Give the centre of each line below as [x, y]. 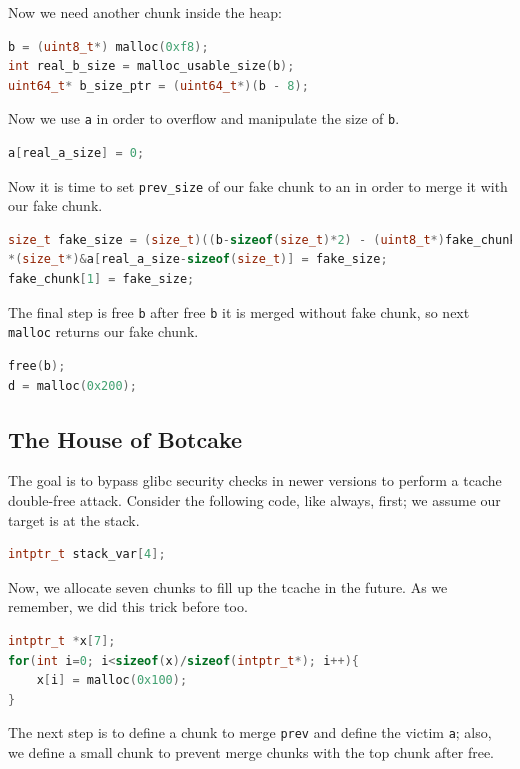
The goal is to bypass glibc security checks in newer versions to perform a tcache [255, 480]
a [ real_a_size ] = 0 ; [76, 153]
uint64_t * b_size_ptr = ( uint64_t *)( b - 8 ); [158, 85]
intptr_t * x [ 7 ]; [62, 640]
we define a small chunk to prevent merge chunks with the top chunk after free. [251, 751]
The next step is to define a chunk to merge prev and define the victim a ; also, [250, 732]
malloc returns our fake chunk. [103, 331]
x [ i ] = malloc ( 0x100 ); [112, 680]
